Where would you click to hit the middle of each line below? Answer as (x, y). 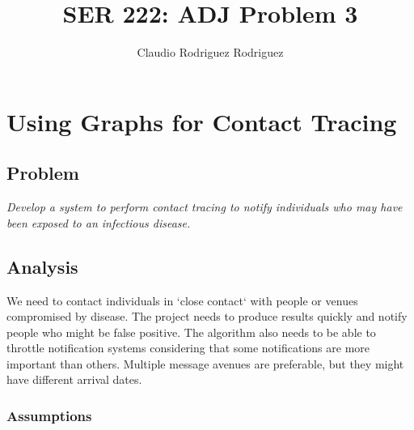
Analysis (42, 266)
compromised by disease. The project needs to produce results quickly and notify (207, 316)
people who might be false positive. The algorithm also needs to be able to (191, 332)
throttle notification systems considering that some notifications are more (188, 348)
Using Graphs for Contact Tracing (202, 121)
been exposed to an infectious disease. (99, 222)
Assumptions (49, 415)
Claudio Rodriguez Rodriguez (210, 52)
